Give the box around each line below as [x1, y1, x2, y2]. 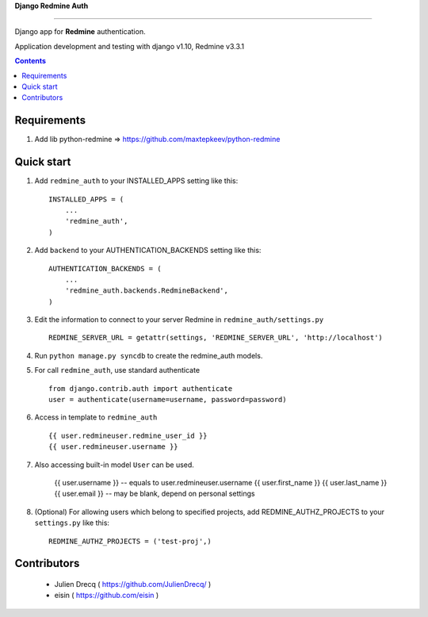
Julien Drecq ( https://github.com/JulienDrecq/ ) [54, 579, 212, 588]
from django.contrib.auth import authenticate [48, 384, 233, 393]
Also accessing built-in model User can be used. [34, 460, 194, 469]
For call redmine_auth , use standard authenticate [34, 366, 201, 375]
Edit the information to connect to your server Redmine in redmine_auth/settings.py [34, 315, 324, 324]
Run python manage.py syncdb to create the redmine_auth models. [34, 351, 263, 360]
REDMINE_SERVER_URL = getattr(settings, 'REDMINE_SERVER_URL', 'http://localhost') [48, 333, 384, 343]
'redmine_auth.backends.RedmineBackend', [64, 286, 229, 295]
